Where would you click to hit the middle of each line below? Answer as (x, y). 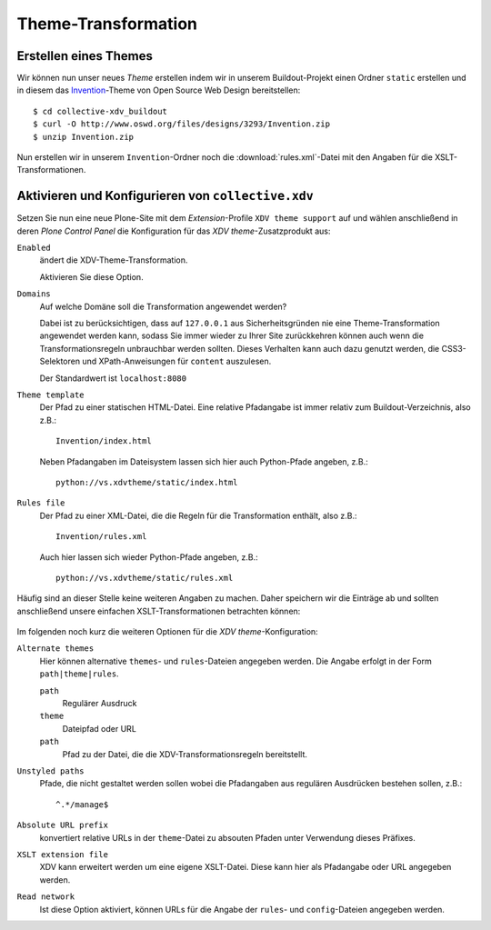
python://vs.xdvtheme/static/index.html (147, 482)
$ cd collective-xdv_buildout (100, 111)
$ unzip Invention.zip (84, 137)
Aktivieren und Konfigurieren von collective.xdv (165, 196)
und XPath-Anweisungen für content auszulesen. (177, 361)
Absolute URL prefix (63, 825)
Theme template (51, 395)
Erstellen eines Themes (85, 56)
